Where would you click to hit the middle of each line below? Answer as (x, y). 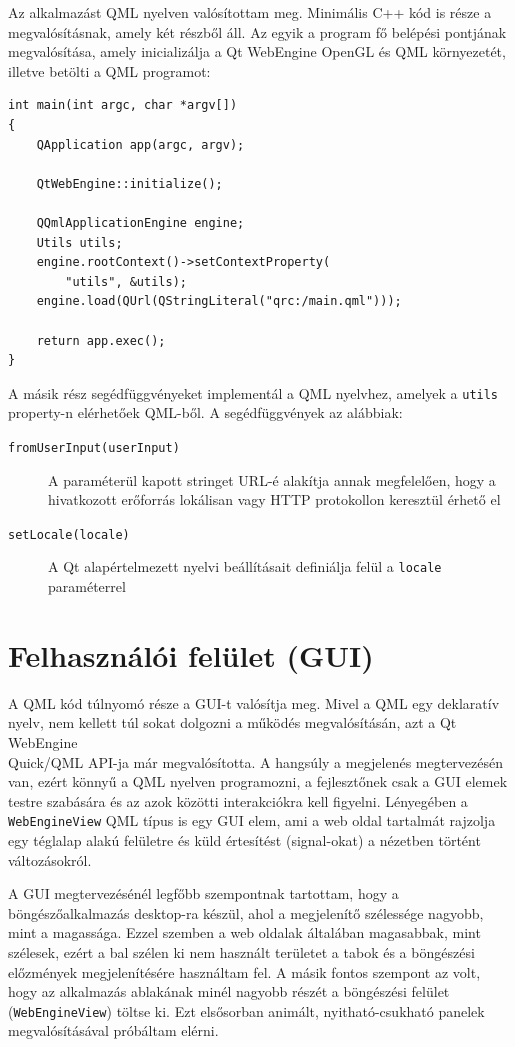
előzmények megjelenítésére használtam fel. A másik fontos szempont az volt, (244, 971)
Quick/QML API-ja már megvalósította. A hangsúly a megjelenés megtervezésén (255, 761)
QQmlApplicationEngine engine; (140, 222)
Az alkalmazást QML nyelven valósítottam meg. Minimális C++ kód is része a (250, 12)
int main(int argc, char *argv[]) (123, 105)
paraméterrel (87, 586)
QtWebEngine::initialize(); (129, 183)
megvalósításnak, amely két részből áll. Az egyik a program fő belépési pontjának (257, 31)
